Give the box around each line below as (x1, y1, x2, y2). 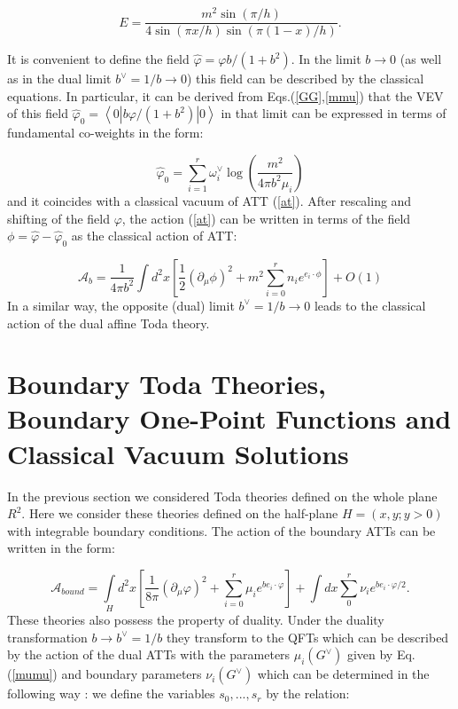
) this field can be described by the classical (186, 69, 424, 88)
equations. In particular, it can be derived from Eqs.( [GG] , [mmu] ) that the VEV (7, 86, 444, 105)
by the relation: (266, 684, 350, 703)
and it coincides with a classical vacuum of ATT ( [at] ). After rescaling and (7, 191, 412, 209)
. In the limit (291, 50, 361, 68)
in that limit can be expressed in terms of (221, 104, 446, 122)
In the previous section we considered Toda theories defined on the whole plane (7, 486, 438, 505)
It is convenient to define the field (7, 50, 190, 68)
